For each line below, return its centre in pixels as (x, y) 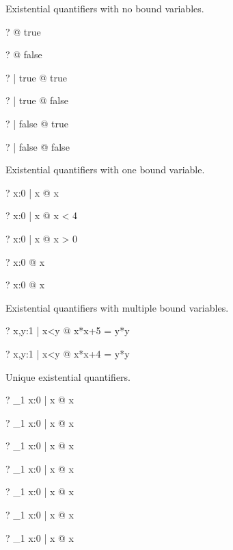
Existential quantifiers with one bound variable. (105, 170)
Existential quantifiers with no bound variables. (105, 8)
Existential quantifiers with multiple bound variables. (117, 307)
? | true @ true (36, 77)
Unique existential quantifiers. (68, 376)
